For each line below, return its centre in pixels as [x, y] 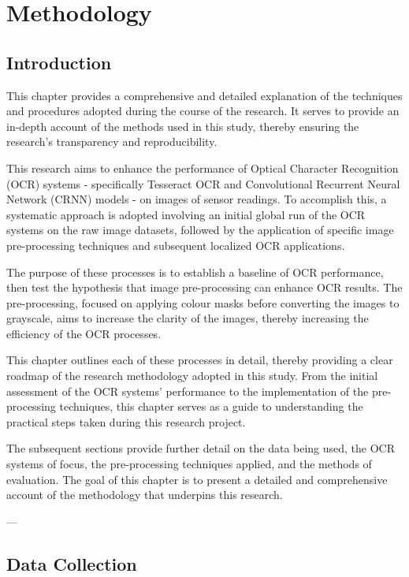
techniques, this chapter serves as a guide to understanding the [211, 406]
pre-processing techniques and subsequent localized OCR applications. [176, 245]
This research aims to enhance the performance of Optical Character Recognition [203, 168]
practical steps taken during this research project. [126, 421]
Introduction [59, 62]
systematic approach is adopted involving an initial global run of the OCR [186, 214]
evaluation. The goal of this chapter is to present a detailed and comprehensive [197, 479]
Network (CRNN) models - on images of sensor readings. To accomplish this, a [197, 199]
